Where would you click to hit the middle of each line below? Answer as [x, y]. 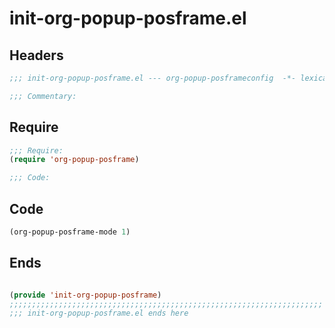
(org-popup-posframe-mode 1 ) [70, 232]
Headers [36, 55]
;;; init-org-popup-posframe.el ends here [99, 313]
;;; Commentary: [43, 96]
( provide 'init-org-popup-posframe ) [85, 295]
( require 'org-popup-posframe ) [74, 160]
